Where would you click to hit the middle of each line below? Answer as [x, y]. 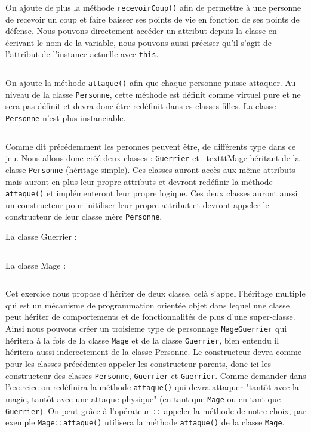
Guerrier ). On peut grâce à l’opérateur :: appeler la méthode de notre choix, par [156, 410]
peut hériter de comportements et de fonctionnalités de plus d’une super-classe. [150, 317]
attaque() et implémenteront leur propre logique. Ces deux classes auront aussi [152, 193]
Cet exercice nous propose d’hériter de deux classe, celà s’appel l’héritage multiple [155, 293]
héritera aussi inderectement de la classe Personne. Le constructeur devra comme [154, 352]
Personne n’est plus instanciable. [66, 118]
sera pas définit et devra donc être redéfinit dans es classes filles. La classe [141, 106]
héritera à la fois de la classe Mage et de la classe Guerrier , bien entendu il [142, 340]
